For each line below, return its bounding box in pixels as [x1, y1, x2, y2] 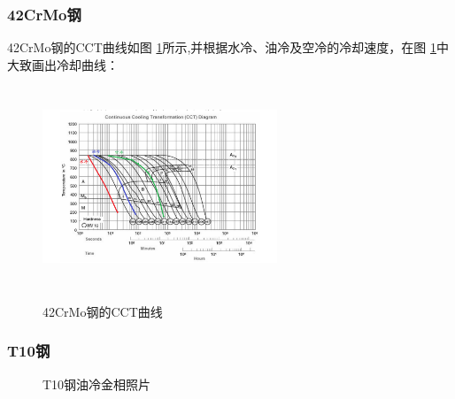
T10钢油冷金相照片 [42, 374, 151, 393]
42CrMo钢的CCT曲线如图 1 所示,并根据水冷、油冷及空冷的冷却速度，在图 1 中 [7, 38, 449, 57]
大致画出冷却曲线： [7, 55, 119, 73]
